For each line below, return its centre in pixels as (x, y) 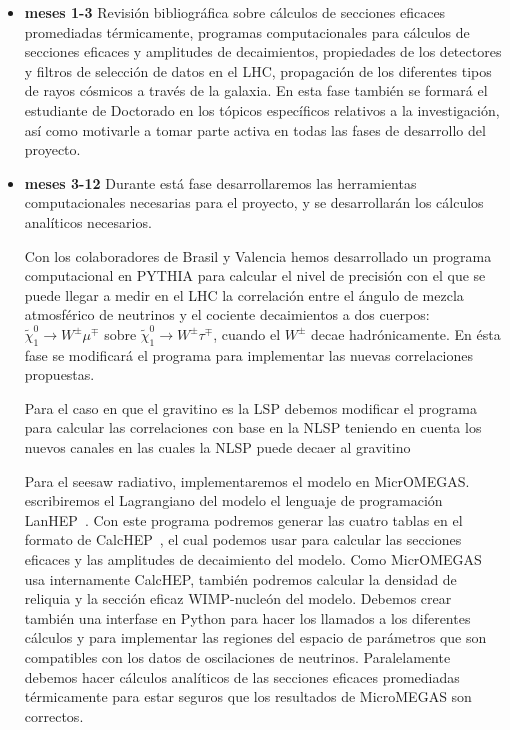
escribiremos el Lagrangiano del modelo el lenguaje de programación (233, 500)
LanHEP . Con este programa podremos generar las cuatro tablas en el (243, 519)
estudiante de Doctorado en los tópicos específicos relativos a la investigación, (262, 109)
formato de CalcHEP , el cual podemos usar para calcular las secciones (243, 539)
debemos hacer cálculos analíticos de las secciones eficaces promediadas (242, 676)
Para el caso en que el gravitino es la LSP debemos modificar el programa (250, 407)
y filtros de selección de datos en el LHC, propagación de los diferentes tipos (258, 70)
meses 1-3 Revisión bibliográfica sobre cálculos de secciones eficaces (235, 12)
